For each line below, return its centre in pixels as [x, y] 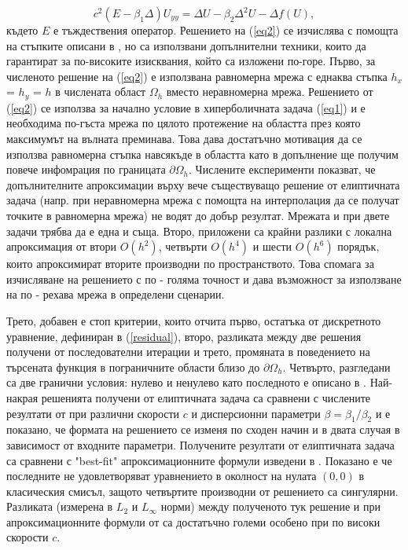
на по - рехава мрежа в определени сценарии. [116, 294]
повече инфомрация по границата [86, 169]
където [22, 30]
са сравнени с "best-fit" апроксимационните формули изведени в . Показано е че [199, 460]
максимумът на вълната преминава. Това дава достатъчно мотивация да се [184, 139]
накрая [22, 397]
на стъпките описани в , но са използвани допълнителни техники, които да [186, 45]
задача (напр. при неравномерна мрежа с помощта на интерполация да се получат [203, 200]
